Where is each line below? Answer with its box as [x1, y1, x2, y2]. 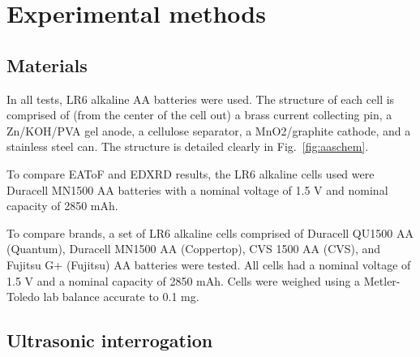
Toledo [6, 288, 40, 305]
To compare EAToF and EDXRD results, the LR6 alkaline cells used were [6, 165, 375, 182]
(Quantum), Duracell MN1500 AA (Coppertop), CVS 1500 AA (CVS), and [6, 240, 381, 257]
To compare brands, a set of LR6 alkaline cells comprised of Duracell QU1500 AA [6, 224, 414, 241]
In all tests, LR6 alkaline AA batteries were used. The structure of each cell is [6, 90, 395, 107]
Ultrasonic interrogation [6, 328, 213, 353]
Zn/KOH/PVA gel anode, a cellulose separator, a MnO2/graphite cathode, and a [6, 122, 411, 139]
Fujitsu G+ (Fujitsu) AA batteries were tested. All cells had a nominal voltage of [6, 256, 411, 273]
